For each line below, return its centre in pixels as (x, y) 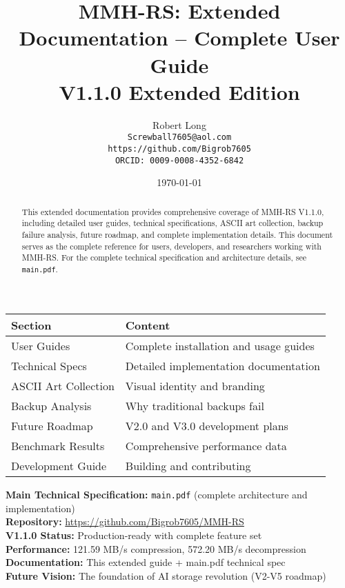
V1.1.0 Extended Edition (179, 91)
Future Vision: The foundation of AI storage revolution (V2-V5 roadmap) (166, 575)
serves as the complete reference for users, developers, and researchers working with (171, 246)
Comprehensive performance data (206, 446)
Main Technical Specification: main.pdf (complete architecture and (157, 495)
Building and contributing (188, 466)
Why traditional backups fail (195, 406)
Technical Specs (49, 366)
